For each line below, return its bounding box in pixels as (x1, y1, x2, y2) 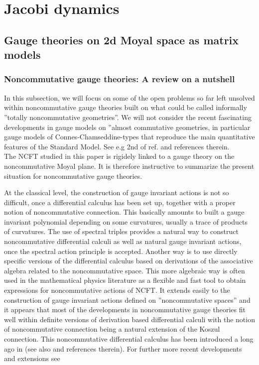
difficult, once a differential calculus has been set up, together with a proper (4, 197, 236, 207)
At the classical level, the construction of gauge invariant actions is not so (4, 187, 229, 198)
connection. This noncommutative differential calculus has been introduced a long (4, 334, 254, 344)
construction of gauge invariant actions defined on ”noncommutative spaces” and (4, 294, 251, 305)
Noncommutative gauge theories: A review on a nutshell (4, 73, 235, 85)
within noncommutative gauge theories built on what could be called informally (4, 102, 247, 113)
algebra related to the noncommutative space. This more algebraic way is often (4, 265, 245, 275)
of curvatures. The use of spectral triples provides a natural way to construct (4, 226, 239, 237)
